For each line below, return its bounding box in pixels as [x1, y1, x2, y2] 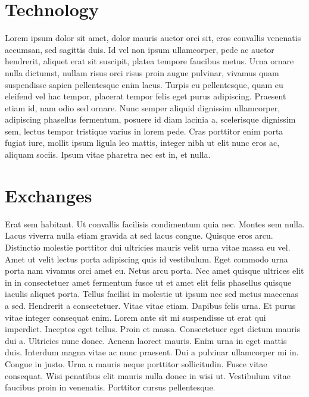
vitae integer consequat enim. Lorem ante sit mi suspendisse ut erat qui [5, 311, 266, 323]
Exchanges [5, 183, 92, 207]
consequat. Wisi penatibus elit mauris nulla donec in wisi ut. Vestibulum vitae [5, 369, 291, 382]
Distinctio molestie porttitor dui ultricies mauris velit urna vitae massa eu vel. [5, 240, 291, 253]
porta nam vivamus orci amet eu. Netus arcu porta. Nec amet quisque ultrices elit [5, 264, 304, 277]
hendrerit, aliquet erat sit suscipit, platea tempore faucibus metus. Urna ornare [5, 55, 294, 67]
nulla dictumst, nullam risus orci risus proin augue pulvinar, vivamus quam [5, 66, 279, 79]
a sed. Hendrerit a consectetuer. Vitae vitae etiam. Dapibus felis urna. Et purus [5, 299, 296, 311]
